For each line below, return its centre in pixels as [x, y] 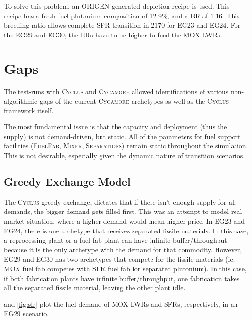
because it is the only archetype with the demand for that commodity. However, [123, 249]
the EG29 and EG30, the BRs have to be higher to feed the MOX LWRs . [113, 34]
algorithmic [21, 101]
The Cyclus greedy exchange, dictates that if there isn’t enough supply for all [120, 202]
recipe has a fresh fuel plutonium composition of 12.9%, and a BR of [106, 15]
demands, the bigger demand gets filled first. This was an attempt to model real [123, 211]
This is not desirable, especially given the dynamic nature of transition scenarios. [125, 155]
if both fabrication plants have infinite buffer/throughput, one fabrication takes [122, 278]
